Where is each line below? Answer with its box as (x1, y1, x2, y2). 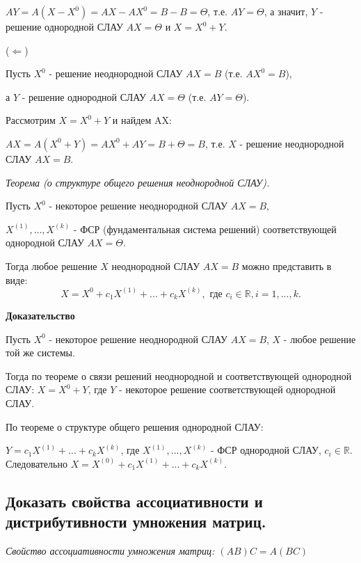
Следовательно (6, 456, 67, 470)
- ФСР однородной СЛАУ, (210, 443, 321, 457)
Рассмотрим (6, 113, 56, 127)
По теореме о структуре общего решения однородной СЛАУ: (6, 419, 264, 434)
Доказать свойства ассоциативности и (6, 490, 263, 512)
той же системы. (6, 345, 75, 360)
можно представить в (241, 258, 332, 273)
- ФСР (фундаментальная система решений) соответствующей (73, 221, 337, 236)
